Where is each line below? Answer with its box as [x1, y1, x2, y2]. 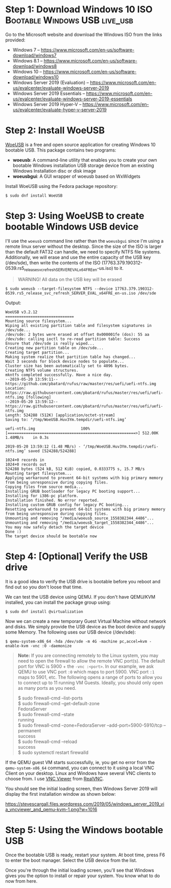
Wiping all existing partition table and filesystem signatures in [5, 323, 152, 328]
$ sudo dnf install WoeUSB [5, 193, 63, 198]
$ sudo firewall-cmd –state [17, 711, 75, 717]
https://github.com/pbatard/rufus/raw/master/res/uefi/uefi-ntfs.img [5, 381, 157, 386]
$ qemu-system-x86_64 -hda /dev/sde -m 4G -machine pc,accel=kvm [5, 639, 147, 644]
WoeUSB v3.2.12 [5, 309, 38, 314]
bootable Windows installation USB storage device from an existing [12, 162, 154, 168]
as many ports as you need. [17, 685, 77, 691]
